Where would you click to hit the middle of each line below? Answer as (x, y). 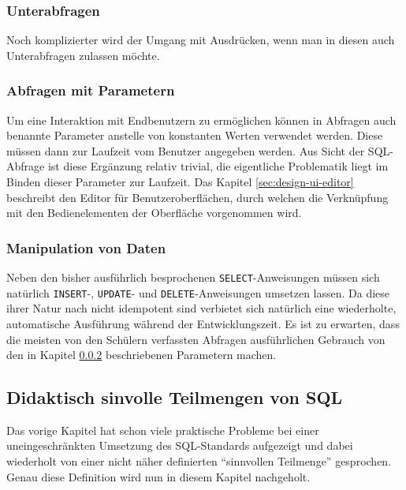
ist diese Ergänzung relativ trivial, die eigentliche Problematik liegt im (218, 166)
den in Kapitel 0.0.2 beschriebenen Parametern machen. (142, 355)
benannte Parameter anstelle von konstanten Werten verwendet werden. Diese (195, 135)
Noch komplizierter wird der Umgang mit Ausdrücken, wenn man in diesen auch (201, 40)
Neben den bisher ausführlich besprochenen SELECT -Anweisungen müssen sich (193, 277)
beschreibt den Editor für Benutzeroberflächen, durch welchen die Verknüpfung (197, 197)
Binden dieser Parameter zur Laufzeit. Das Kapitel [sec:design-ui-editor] (180, 181)
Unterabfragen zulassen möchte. (83, 55)
